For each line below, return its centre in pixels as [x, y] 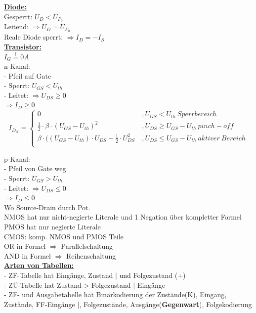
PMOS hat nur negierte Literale [52, 226]
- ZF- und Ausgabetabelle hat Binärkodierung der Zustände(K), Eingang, [115, 294]
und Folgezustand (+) [152, 275]
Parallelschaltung [87, 246]
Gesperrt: [18, 16]
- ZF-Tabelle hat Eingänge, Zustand [59, 275]
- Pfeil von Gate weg [35, 168]
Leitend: [16, 26]
